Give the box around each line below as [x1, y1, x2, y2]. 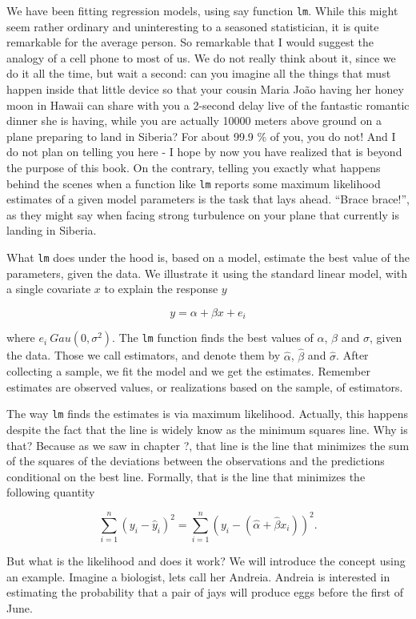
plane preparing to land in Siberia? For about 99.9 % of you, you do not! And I [6, 127, 396, 144]
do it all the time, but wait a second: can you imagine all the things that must [6, 65, 391, 82]
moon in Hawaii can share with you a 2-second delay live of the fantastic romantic [6, 96, 410, 113]
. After [336, 347, 369, 364]
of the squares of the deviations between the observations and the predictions [6, 452, 385, 469]
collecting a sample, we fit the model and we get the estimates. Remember [6, 363, 370, 380]
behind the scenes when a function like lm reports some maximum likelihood [6, 175, 381, 191]
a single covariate [6, 280, 91, 297]
